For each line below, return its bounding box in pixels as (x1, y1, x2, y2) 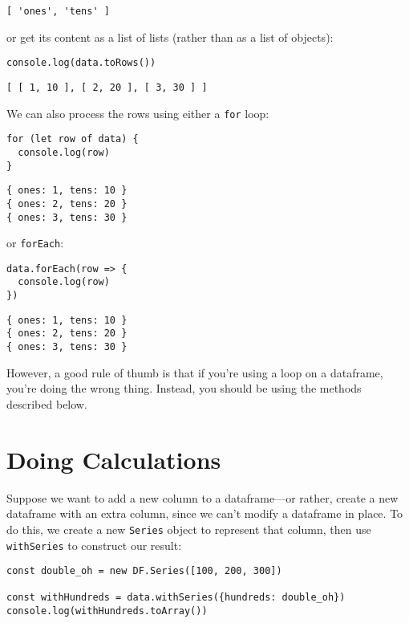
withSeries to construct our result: (6, 536, 182, 553)
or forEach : (6, 234, 64, 251)
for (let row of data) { (6, 133, 139, 145)
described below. (6, 395, 87, 412)
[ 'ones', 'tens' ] (6, 6, 110, 17)
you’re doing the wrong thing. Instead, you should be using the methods (6, 380, 362, 397)
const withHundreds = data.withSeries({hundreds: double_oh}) (6, 592, 346, 604)
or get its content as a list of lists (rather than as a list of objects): (6, 28, 334, 45)
